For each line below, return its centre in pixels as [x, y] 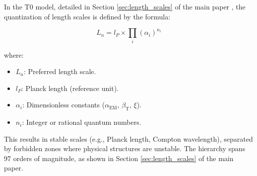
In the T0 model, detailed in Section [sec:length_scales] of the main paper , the [125, 6]
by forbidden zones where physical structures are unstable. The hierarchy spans [125, 148]
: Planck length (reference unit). [70, 88]
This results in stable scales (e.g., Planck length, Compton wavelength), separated [128, 138]
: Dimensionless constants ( [64, 105]
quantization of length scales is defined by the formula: [87, 16]
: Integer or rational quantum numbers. [82, 122]
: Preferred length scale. [60, 71]
